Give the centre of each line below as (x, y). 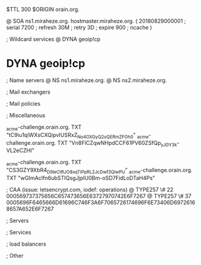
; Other (15, 255)
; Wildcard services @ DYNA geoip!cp (53, 39)
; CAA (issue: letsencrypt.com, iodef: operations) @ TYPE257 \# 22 (90, 190)
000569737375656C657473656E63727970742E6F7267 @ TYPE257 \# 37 (99, 196)
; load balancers (26, 244)
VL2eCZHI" (20, 150)
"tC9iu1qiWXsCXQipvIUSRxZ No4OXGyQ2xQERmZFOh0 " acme (78, 136)
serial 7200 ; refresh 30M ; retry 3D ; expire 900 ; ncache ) (79, 27)
